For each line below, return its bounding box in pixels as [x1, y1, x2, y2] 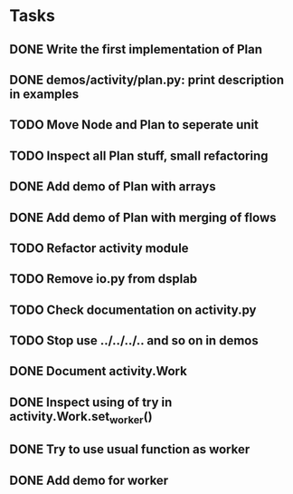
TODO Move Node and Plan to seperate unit [9, 117, 260, 132]
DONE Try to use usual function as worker [9, 441, 250, 458]
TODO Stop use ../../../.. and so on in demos [9, 333, 260, 349]
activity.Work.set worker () [9, 409, 153, 427]
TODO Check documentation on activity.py [9, 302, 257, 317]
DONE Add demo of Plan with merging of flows [9, 209, 278, 225]
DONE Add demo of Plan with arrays [9, 179, 216, 195]
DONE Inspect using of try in [9, 394, 173, 410]
